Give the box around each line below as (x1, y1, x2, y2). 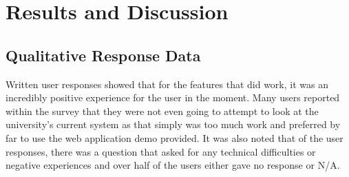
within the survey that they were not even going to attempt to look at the (6, 103, 319, 118)
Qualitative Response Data (6, 44, 201, 65)
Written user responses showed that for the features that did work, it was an (6, 76, 328, 91)
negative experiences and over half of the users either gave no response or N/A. (6, 158, 340, 172)
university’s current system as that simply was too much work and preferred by (6, 117, 341, 132)
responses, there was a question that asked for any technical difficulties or (6, 144, 316, 158)
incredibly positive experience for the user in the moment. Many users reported (6, 90, 340, 105)
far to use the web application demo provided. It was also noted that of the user (6, 130, 343, 145)
